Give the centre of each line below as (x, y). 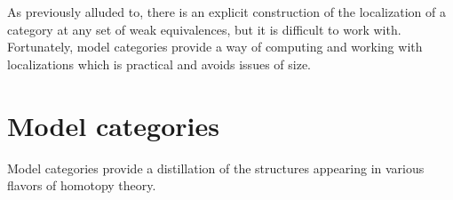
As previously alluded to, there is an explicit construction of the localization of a (226, 12)
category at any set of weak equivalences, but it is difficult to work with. (204, 29)
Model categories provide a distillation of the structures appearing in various (216, 168)
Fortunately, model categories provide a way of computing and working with (215, 47)
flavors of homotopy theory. (82, 185)
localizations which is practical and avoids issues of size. (159, 64)
